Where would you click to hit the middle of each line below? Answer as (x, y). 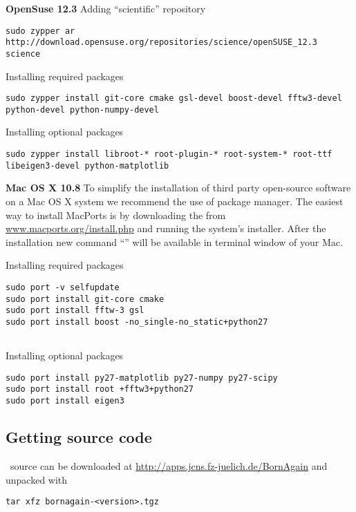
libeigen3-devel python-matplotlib (87, 165)
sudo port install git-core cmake (85, 299)
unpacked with (37, 479)
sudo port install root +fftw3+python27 (100, 389)
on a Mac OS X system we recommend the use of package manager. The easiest (175, 201)
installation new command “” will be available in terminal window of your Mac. (174, 241)
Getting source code (79, 437)
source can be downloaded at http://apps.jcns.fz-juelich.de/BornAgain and (169, 465)
